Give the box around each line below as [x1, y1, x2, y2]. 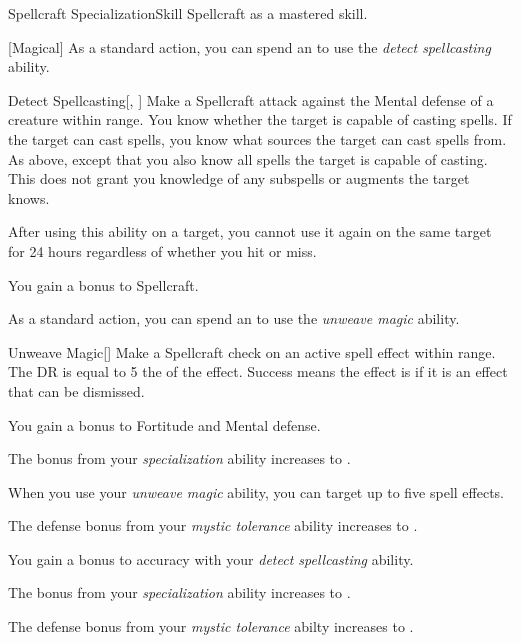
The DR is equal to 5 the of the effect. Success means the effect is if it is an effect [8, 361, 508, 382]
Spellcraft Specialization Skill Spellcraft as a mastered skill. [8, 3, 368, 23]
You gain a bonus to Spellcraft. [8, 274, 199, 295]
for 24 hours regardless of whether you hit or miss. [8, 240, 317, 261]
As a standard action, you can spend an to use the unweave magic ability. [8, 308, 460, 329]
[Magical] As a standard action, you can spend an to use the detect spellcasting [8, 36, 491, 57]
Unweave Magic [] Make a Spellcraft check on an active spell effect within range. [8, 341, 496, 362]
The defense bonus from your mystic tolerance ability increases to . [8, 515, 418, 536]
